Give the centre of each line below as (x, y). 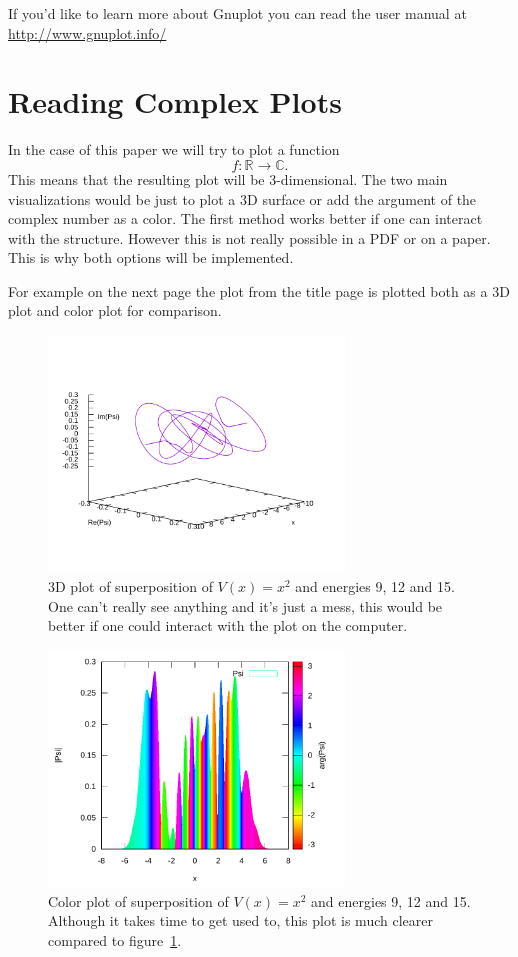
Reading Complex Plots (175, 101)
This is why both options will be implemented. (151, 257)
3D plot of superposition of (130, 585)
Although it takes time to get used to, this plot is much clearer (240, 920)
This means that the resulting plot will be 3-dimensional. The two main (228, 178)
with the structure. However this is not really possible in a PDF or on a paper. (249, 237)
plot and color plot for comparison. (115, 310)
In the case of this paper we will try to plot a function (174, 149)
